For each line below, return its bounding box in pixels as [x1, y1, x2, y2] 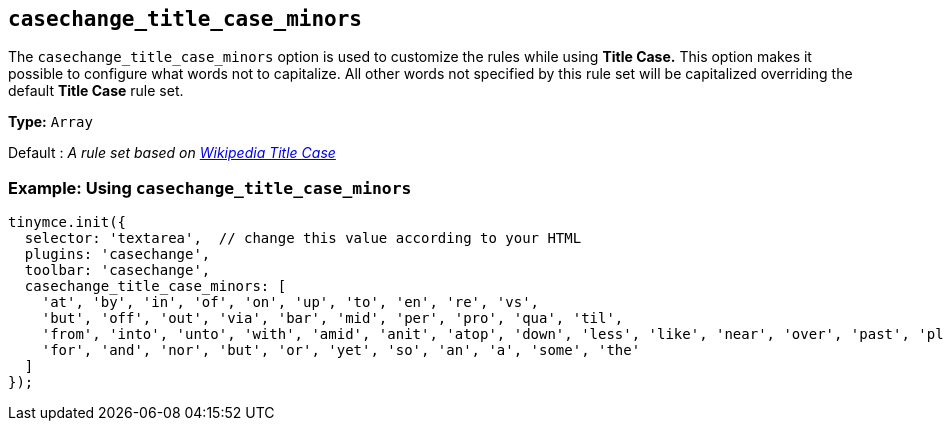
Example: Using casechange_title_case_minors [8, 177, 412, 198]
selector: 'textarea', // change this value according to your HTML [24, 230, 582, 247]
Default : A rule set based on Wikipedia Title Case [8, 144, 336, 162]
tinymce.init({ [8, 214, 127, 231]
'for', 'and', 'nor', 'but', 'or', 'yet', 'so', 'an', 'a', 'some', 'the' [41, 342, 641, 359]
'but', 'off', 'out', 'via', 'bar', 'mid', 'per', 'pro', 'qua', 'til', [41, 310, 624, 327]
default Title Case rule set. [8, 82, 184, 100]
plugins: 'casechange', [24, 246, 211, 263]
